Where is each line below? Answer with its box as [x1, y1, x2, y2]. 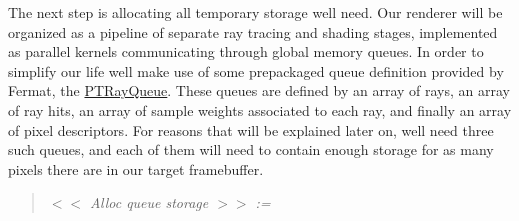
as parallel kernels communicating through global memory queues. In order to [8, 41, 484, 62]
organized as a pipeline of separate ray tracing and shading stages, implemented [8, 21, 498, 42]
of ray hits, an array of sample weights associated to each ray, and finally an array [8, 99, 512, 120]
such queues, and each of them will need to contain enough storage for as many [8, 139, 494, 160]
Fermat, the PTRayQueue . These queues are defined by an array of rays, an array [8, 80, 510, 101]
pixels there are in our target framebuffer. [8, 158, 264, 179]
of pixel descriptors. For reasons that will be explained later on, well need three [8, 119, 494, 140]
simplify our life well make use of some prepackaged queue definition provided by [8, 60, 504, 81]
